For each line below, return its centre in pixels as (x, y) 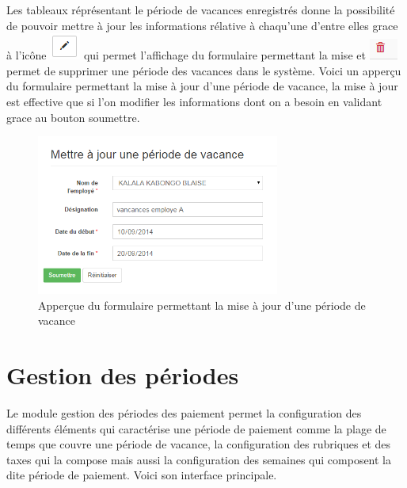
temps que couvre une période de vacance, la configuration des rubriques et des (199, 444)
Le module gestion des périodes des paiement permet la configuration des (184, 413)
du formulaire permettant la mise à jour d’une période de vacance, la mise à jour (202, 86)
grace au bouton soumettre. (73, 117)
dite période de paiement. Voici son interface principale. (142, 475)
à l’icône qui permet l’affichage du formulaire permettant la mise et (186, 55)
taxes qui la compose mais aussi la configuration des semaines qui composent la (199, 459)
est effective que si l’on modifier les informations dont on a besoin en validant (194, 101)
